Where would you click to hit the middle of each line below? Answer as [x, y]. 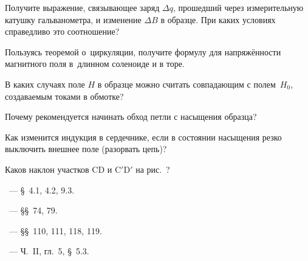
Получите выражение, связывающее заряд [82, 7]
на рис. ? [153, 169]
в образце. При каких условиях [218, 19]
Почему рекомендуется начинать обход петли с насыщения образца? [131, 117]
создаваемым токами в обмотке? [64, 96]
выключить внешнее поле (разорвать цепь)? [86, 149]
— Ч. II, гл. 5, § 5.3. [49, 251]
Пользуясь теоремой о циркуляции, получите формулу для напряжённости [143, 51]
